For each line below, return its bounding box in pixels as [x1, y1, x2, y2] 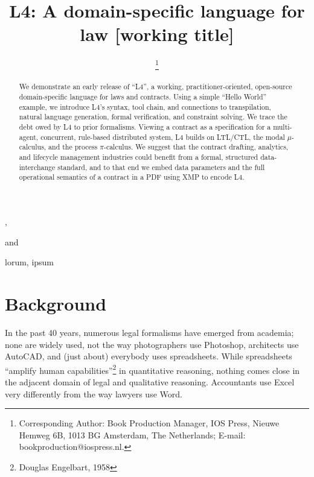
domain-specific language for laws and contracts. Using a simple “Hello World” [19, 92, 267, 102]
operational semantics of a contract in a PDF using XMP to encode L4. [19, 172, 245, 182]
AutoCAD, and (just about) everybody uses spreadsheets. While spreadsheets [5, 350, 292, 362]
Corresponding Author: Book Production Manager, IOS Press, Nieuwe [19, 417, 280, 429]
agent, [19, 131, 39, 142]
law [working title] [80, 22, 234, 46]
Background [5, 291, 107, 315]
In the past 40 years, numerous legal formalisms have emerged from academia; [5, 326, 294, 338]
